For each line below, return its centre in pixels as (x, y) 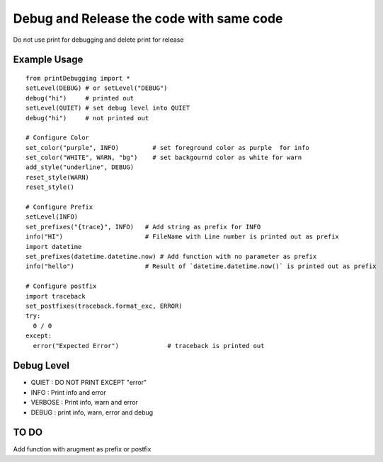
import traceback (56, 296)
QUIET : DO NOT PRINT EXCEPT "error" (89, 383)
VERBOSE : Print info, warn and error (84, 403)
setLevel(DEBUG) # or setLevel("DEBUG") (97, 88)
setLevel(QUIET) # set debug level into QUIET (108, 108)
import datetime (54, 247)
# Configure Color (58, 138)
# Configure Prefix (59, 207)
